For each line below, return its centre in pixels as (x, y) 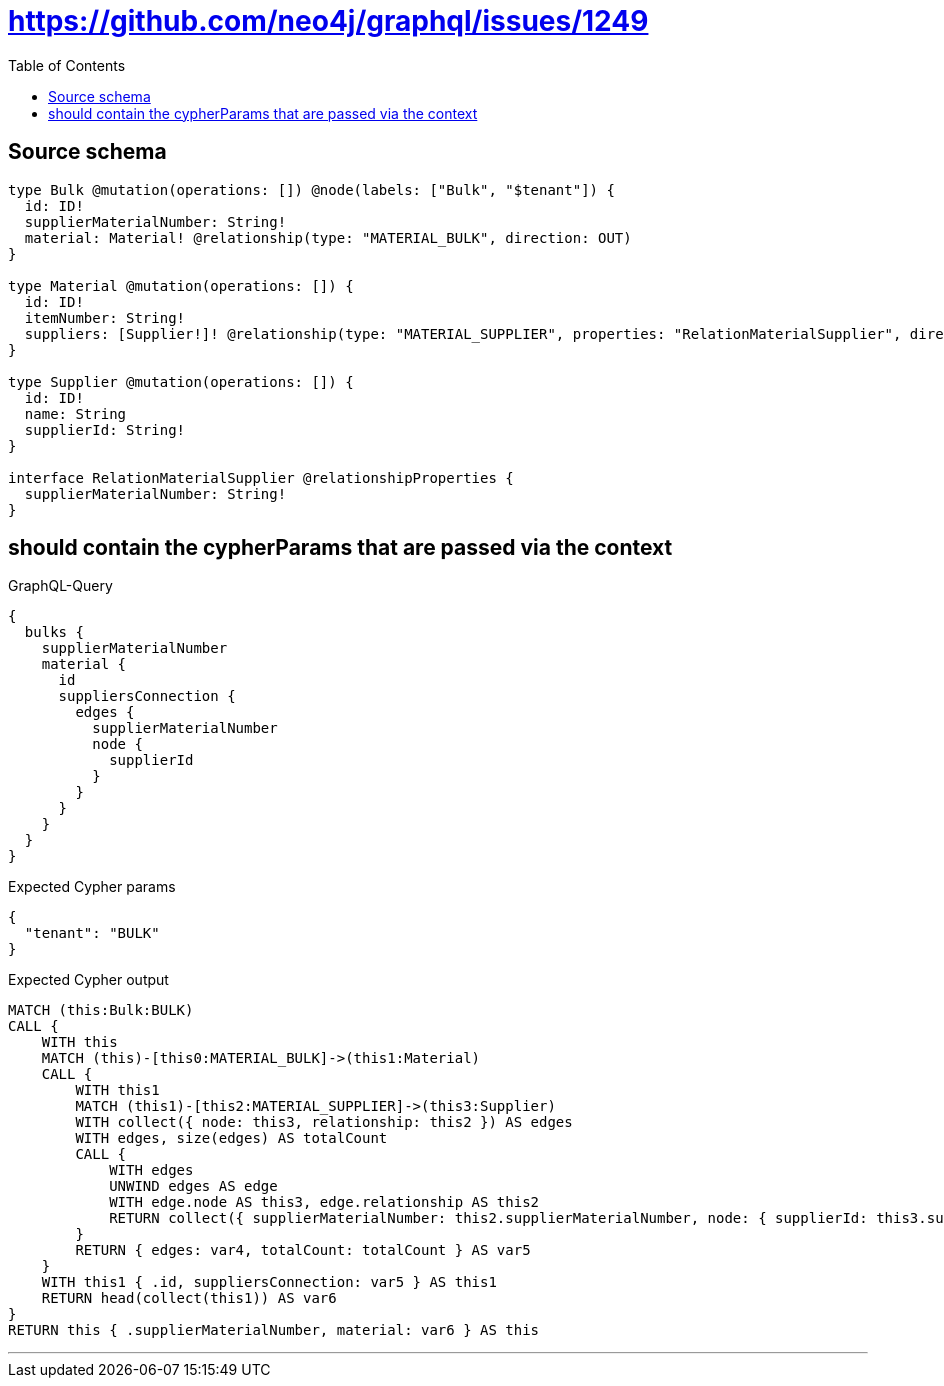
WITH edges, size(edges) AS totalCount (231, 1138)
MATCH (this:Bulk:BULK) (101, 1010)
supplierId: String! (105, 429)
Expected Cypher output (88, 980)
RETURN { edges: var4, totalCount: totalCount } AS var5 (303, 1250)
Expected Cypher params (92, 887)
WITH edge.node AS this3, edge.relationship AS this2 (324, 1202)
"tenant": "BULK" (92, 933)
